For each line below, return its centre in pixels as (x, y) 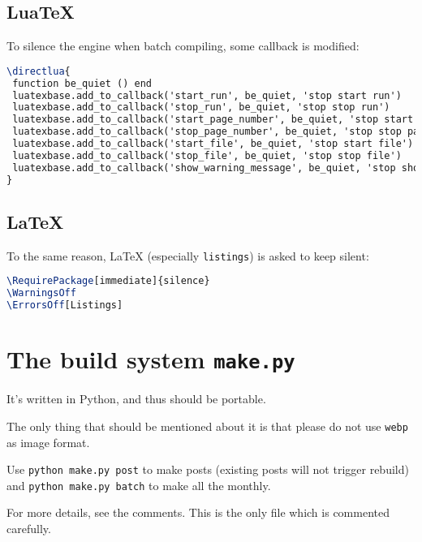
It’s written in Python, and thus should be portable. (136, 399)
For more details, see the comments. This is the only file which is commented (198, 512)
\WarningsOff (41, 293)
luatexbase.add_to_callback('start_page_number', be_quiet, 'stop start (213, 120)
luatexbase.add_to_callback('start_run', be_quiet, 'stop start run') (207, 95)
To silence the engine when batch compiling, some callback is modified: (183, 46)
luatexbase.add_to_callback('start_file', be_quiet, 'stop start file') (213, 144)
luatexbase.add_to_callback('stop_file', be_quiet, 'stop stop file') (207, 155)
